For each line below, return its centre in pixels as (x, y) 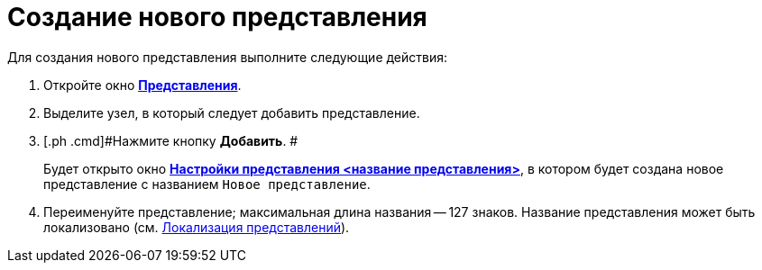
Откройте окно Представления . (142, 85)
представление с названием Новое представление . (207, 184)
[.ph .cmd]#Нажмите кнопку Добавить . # (171, 140)
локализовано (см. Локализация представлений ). (197, 227)
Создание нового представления (217, 17)
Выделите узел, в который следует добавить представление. (232, 112)
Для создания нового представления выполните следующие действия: (228, 57)
